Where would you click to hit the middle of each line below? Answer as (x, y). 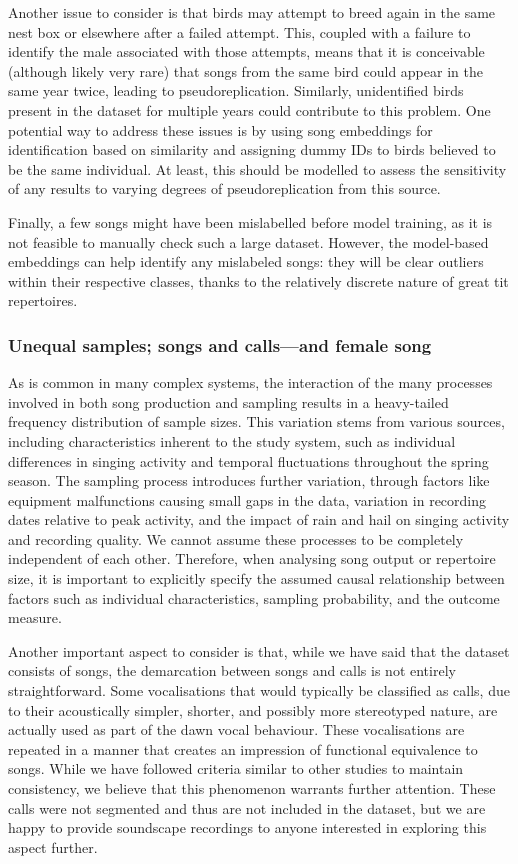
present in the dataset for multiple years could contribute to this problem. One (249, 109)
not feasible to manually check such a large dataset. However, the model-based (248, 241)
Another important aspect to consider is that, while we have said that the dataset (259, 650)
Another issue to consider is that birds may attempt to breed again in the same (252, 12)
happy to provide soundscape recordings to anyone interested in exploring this (247, 827)
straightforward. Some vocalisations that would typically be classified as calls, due (259, 690)
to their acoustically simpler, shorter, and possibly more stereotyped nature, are (253, 709)
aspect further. (53, 846)
